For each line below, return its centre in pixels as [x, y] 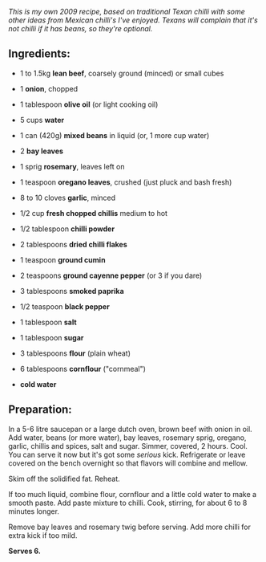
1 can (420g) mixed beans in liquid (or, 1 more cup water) [115, 135]
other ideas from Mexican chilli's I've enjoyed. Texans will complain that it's [133, 20]
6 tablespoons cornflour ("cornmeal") [83, 369]
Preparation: [40, 410]
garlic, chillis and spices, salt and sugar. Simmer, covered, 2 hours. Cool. [128, 446]
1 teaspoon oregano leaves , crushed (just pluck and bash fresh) [126, 182]
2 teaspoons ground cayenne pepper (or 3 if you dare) [111, 275]
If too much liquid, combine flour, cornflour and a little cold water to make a [133, 494]
